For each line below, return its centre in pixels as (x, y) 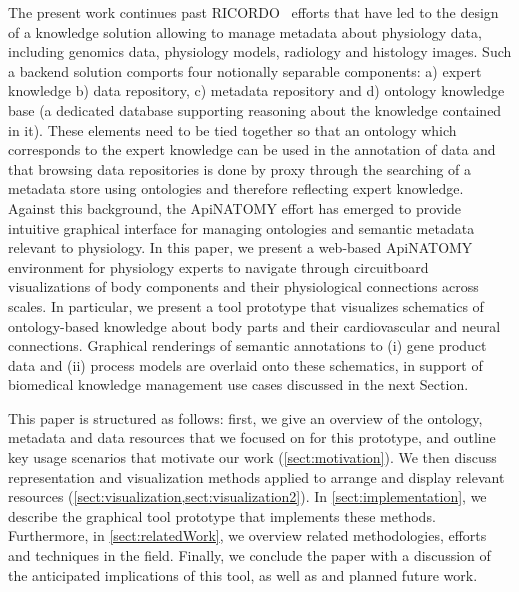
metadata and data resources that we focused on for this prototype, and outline (252, 437)
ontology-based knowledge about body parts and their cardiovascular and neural (254, 325)
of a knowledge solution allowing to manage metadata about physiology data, (245, 31)
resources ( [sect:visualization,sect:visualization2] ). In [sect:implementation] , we (247, 496)
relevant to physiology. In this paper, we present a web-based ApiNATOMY (240, 247)
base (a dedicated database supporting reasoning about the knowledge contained (255, 109)
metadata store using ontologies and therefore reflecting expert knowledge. (236, 188)
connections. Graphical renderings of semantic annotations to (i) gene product (247, 345)
